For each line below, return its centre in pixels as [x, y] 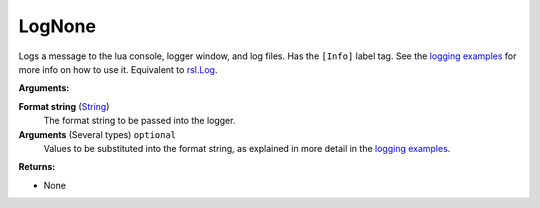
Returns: [37, 167]
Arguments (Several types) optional [97, 134]
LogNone [57, 26]
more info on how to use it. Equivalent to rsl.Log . [118, 69]
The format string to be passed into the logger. [139, 121]
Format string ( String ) [64, 106]
